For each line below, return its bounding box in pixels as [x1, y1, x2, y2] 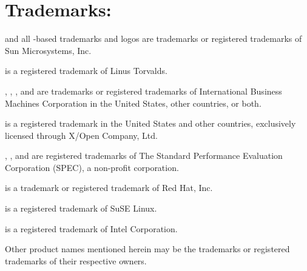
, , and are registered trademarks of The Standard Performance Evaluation [5, 149, 283, 162]
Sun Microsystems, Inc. [5, 44, 92, 56]
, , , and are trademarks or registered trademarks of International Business [5, 84, 282, 97]
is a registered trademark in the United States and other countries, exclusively [5, 117, 296, 130]
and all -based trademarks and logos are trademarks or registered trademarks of [5, 32, 302, 45]
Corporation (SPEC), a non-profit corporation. [5, 161, 179, 173]
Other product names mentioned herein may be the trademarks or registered [5, 243, 290, 255]
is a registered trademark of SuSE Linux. [5, 202, 157, 215]
